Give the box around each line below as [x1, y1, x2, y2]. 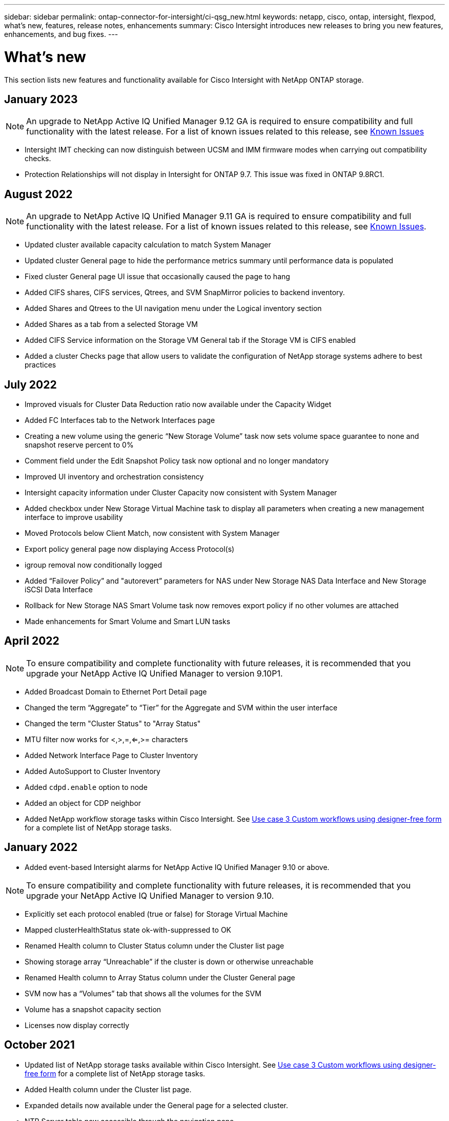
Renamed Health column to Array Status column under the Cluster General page [25, 973, 295, 982]
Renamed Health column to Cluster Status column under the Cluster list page [25, 941, 284, 950]
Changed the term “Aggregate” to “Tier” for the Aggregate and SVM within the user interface [25, 703, 338, 712]
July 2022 [4, 378, 57, 391]
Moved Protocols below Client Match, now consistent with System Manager [25, 529, 280, 538]
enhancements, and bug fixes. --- [4, 30, 118, 38]
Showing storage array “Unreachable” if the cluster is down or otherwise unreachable [25, 957, 314, 966]
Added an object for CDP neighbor [25, 798, 141, 807]
